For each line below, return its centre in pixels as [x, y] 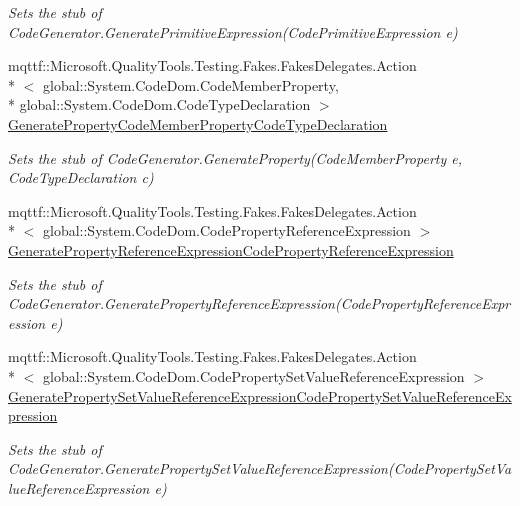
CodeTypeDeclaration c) [81, 177]
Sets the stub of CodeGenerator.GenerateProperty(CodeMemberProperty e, [235, 157]
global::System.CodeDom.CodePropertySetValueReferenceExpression [253, 375]
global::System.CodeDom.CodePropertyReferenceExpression [226, 230]
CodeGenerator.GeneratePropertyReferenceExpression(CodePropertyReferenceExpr [259, 303]
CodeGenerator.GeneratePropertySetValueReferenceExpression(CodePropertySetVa [260, 468]
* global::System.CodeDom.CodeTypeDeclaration [159, 104]
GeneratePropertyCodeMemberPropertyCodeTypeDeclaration [198, 123]
